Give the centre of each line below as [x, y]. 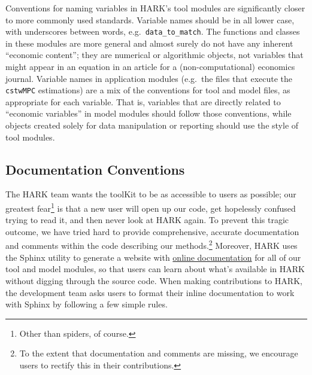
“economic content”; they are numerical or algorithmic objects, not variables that [155, 55]
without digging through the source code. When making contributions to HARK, [154, 280]
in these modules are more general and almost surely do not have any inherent [149, 43]
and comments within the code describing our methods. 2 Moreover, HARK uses [152, 245]
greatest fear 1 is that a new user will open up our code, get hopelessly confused [151, 207]
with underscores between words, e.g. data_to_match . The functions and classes [153, 31]
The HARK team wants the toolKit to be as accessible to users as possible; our [151, 194]
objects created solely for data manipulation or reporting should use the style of [152, 125]
